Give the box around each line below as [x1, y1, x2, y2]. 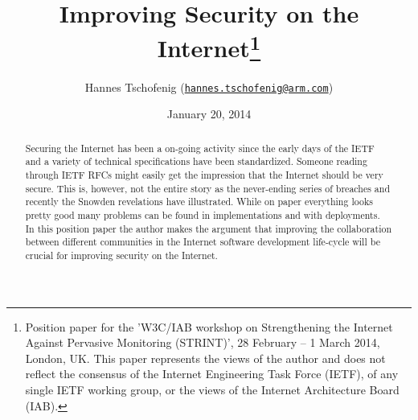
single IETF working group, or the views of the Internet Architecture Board [25, 381, 400, 397]
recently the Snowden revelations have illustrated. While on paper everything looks [25, 195, 373, 208]
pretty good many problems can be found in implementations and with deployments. [25, 208, 380, 221]
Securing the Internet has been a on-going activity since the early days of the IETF [25, 141, 375, 154]
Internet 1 [157, 28, 261, 64]
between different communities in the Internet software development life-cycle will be [25, 235, 380, 249]
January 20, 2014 [166, 105, 252, 122]
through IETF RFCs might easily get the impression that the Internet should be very [25, 168, 383, 181]
